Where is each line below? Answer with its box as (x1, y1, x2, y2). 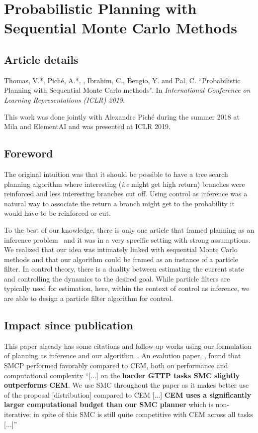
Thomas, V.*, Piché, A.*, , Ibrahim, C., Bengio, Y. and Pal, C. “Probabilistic (4, 75, 241, 85)
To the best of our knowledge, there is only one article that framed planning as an (4, 224, 255, 235)
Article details (4, 51, 79, 67)
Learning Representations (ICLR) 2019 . (4, 94, 125, 105)
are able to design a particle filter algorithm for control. (4, 293, 173, 303)
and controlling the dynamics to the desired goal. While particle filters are (4, 273, 230, 284)
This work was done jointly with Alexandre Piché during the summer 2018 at (4, 111, 240, 122)
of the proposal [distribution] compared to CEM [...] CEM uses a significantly (4, 389, 252, 400)
